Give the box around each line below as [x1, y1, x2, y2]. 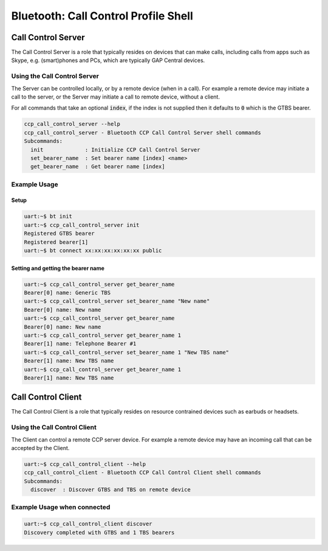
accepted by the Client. [11, 444, 70, 451]
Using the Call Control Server [11, 72, 100, 80]
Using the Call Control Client [11, 423, 97, 432]
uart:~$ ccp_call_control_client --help [24, 460, 146, 468]
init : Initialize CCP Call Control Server [30, 146, 200, 153]
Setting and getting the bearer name [11, 265, 104, 272]
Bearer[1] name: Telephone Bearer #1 [24, 341, 137, 347]
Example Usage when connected [11, 503, 111, 511]
